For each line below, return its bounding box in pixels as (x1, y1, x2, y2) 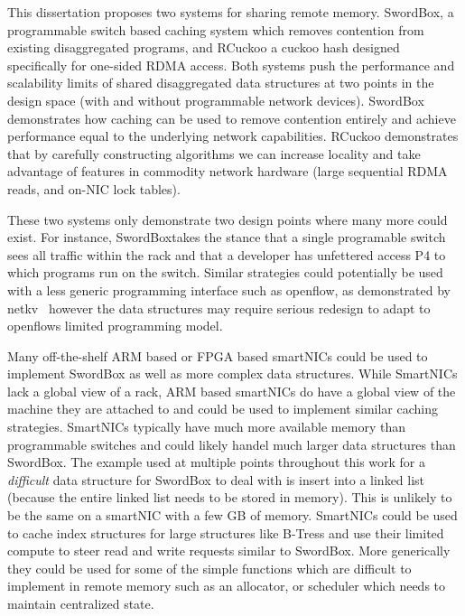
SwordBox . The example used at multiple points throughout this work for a (7, 453, 425, 471)
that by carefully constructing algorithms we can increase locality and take (7, 144, 421, 163)
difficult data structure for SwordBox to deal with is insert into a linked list (7, 470, 425, 489)
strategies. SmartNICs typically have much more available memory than (7, 417, 405, 436)
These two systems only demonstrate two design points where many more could (7, 210, 448, 229)
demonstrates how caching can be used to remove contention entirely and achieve (7, 108, 456, 127)
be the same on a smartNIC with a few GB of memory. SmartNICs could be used (7, 506, 458, 525)
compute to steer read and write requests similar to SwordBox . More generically (7, 541, 451, 560)
